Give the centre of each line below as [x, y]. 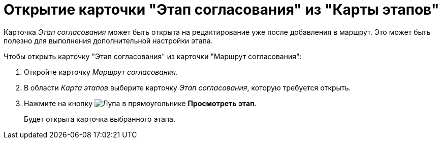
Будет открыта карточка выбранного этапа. [100, 119]
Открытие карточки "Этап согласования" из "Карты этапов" [222, 10]
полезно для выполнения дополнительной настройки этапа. [108, 40]
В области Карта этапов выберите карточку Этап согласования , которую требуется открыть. [187, 87]
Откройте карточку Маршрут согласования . [101, 72]
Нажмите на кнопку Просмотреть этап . [140, 103]
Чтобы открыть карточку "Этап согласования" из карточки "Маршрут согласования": [153, 56]
